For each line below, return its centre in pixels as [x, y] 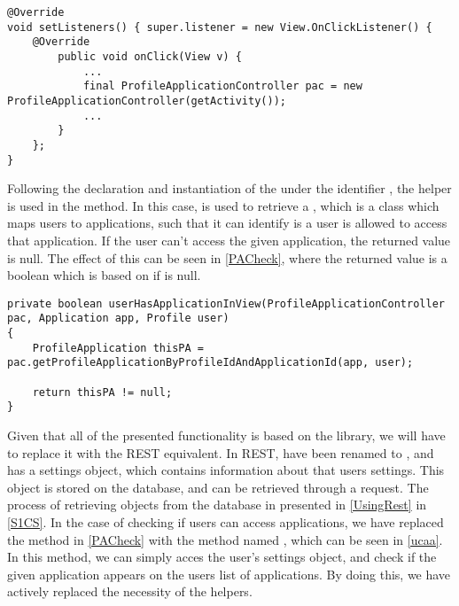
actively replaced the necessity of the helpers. [130, 591]
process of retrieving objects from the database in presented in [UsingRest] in [217, 505]
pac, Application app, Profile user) [118, 319]
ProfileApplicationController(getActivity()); [147, 101]
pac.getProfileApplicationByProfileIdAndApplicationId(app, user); [210, 363]
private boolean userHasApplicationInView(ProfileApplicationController [226, 303]
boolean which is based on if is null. [104, 275]
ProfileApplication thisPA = [118, 348]
